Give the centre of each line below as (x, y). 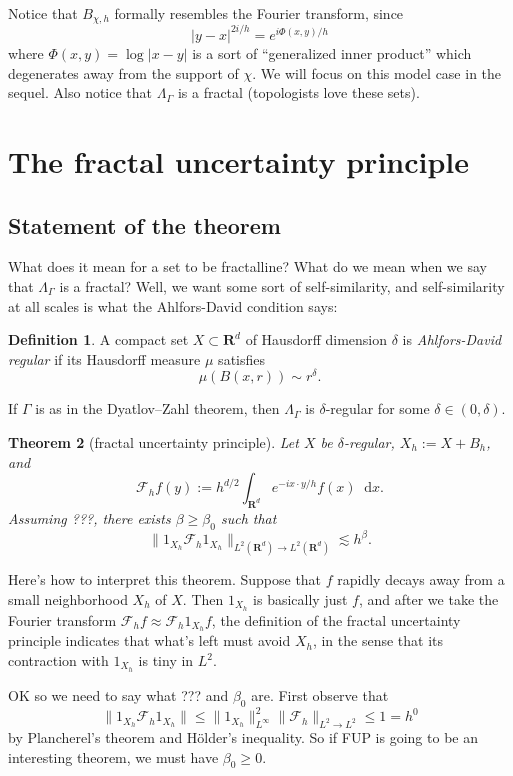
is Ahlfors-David (452, 339)
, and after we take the (428, 598)
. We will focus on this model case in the (377, 72)
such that (248, 517)
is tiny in (166, 660)
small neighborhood (68, 598)
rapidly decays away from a (421, 579)
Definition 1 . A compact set (98, 339)
